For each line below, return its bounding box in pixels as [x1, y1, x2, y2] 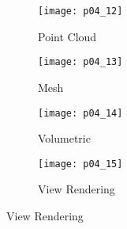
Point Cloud [38, 28, 97, 44]
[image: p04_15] [38, 158, 123, 170]
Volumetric [38, 130, 91, 147]
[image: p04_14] [38, 107, 123, 119]
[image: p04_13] [38, 56, 123, 68]
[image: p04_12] [38, 6, 123, 17]
